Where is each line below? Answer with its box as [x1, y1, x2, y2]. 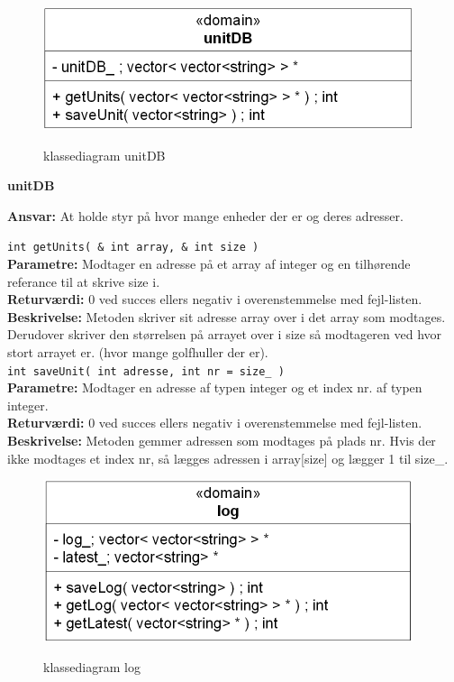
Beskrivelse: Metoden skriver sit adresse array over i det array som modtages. [7, 307, 446, 326]
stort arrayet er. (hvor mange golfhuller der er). [7, 343, 268, 361]
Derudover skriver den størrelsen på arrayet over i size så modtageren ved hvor [7, 325, 442, 344]
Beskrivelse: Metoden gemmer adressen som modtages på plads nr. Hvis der [7, 431, 436, 450]
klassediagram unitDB [43, 145, 166, 164]
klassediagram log [43, 657, 141, 676]
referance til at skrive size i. [7, 272, 160, 290]
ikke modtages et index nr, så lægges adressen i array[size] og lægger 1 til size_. [7, 448, 449, 467]
